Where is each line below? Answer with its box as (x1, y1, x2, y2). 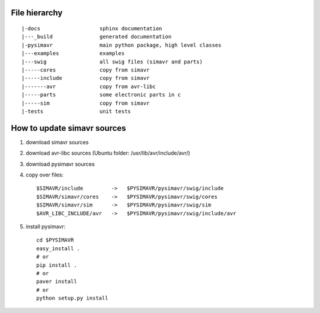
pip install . (36, 262, 77, 269)
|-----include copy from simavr (21, 75, 150, 82)
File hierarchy (11, 8, 63, 18)
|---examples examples (21, 50, 125, 57)
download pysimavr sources (25, 160, 95, 167)
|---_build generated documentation (21, 33, 172, 40)
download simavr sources (25, 138, 89, 146)
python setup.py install (36, 295, 108, 302)
